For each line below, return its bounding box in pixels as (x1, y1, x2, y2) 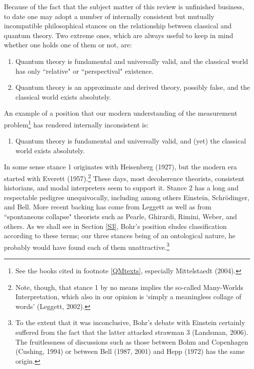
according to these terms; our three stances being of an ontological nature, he (4, 230, 235, 241)
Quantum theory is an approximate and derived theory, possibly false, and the (15, 82, 250, 92)
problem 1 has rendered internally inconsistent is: (4, 118, 149, 129)
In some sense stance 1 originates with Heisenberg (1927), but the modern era (4, 162, 237, 172)
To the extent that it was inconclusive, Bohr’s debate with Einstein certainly (15, 317, 245, 328)
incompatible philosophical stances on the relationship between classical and (4, 20, 232, 31)
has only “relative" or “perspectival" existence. (15, 65, 154, 76)
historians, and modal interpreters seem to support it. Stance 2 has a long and (4, 183, 239, 193)
